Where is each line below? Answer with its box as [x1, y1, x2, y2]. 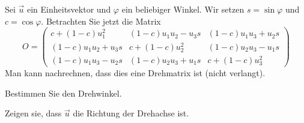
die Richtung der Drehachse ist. [73, 107, 189, 119]
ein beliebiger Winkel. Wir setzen [121, 3, 245, 15]
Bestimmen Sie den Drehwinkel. [5, 86, 122, 99]
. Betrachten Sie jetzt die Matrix [41, 14, 161, 27]
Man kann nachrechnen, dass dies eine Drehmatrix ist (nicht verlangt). [5, 67, 266, 79]
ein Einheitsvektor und [27, 3, 111, 15]
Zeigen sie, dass [5, 107, 62, 119]
